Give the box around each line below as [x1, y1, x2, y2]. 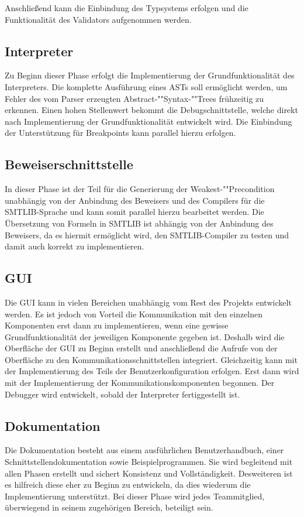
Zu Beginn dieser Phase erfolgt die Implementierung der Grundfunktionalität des [5, 69, 295, 81]
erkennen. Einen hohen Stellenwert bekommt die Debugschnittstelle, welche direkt [5, 104, 298, 116]
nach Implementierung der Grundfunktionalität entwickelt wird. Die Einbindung [5, 115, 292, 127]
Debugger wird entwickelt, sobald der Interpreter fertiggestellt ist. [5, 388, 240, 400]
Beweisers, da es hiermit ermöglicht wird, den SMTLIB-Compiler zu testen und [5, 228, 289, 241]
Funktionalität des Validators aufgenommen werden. [5, 13, 192, 25]
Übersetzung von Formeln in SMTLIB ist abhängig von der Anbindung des [5, 217, 274, 229]
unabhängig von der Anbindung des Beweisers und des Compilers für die [5, 194, 265, 206]
